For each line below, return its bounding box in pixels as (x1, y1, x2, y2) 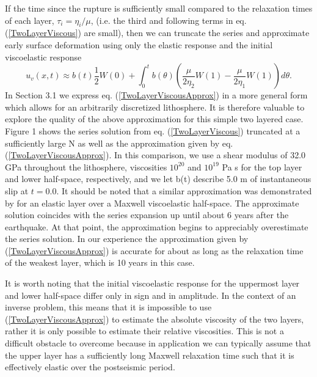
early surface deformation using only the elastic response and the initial (5, 38, 273, 51)
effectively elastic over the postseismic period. (5, 361, 175, 373)
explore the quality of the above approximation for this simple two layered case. (5, 112, 304, 125)
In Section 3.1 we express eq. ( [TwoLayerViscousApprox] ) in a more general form (5, 89, 308, 101)
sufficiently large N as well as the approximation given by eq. (5, 136, 233, 149)
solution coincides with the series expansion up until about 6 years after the (5, 208, 289, 221)
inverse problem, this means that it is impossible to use (5, 301, 212, 313)
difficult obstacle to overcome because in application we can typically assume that (5, 337, 312, 350)
